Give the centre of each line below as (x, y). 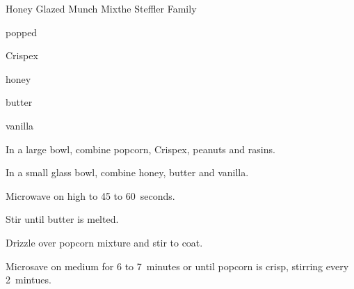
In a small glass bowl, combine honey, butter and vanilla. (127, 172)
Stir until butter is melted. (62, 219)
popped (22, 32)
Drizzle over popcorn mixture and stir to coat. (104, 242)
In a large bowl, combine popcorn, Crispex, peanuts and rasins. (140, 149)
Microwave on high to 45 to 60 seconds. (90, 195)
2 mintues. (29, 280)
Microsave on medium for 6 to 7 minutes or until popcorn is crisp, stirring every (177, 266)
